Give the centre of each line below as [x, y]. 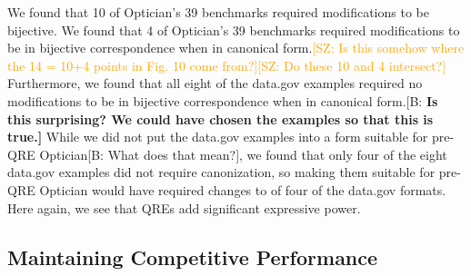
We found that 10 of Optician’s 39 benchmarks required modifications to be [218, 12]
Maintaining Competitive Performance [193, 256]
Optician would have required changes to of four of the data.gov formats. [243, 189]
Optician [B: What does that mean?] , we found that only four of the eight [243, 154]
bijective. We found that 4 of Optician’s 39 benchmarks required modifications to [234, 30]
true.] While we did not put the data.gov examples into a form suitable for [218, 137]
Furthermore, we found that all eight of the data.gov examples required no [215, 83]
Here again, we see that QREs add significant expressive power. [184, 207]
